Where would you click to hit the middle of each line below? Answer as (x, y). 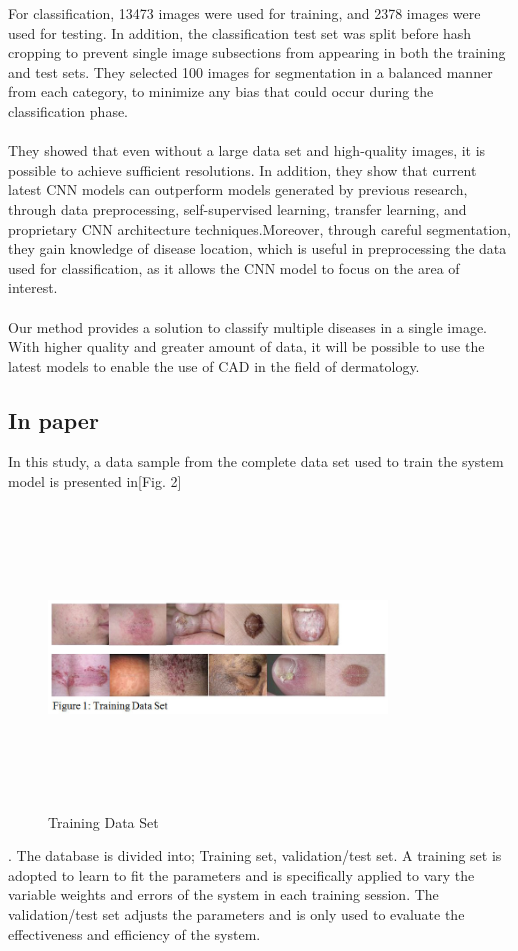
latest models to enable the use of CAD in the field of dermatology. (214, 365)
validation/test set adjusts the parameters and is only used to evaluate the (236, 914)
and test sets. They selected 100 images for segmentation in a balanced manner (250, 71)
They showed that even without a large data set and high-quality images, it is (247, 150)
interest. (33, 287)
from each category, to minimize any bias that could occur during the (221, 91)
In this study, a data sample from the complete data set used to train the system (256, 461)
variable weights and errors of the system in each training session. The (223, 894)
